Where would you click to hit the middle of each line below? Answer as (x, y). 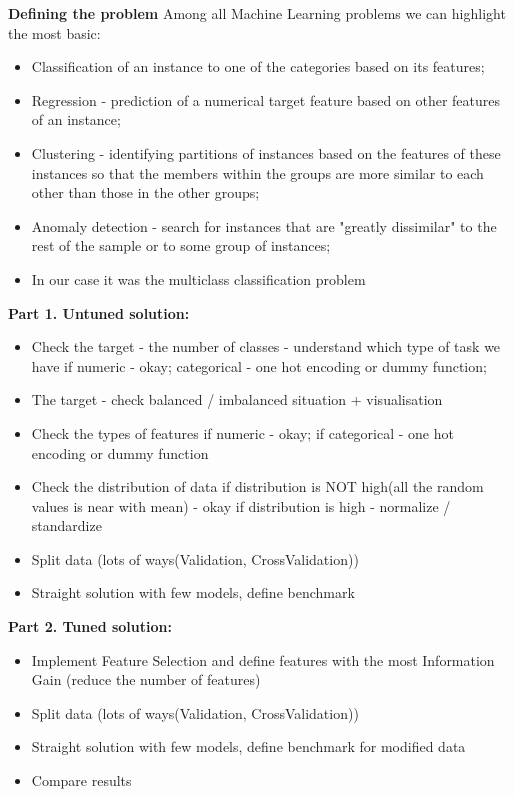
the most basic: (54, 32)
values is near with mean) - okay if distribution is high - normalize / (241, 505)
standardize (66, 525)
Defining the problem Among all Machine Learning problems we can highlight (257, 13)
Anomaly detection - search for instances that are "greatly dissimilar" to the (264, 225)
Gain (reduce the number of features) (146, 679)
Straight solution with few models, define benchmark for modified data (248, 746)
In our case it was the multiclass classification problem (198, 278)
